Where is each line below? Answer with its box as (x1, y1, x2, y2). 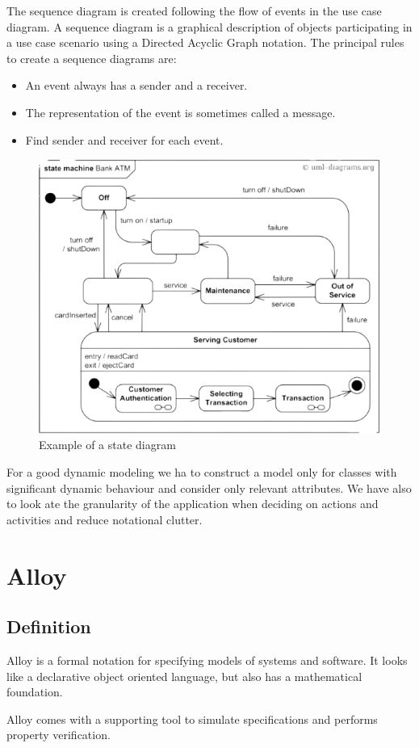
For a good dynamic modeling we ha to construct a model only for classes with (6, 463, 397, 480)
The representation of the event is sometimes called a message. (25, 103, 336, 120)
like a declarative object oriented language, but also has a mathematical (6, 667, 362, 684)
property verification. (6, 726, 111, 743)
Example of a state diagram (39, 436, 176, 453)
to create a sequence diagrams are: (6, 49, 177, 66)
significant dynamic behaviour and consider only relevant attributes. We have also (6, 479, 412, 496)
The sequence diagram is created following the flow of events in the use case (6, 2, 382, 19)
